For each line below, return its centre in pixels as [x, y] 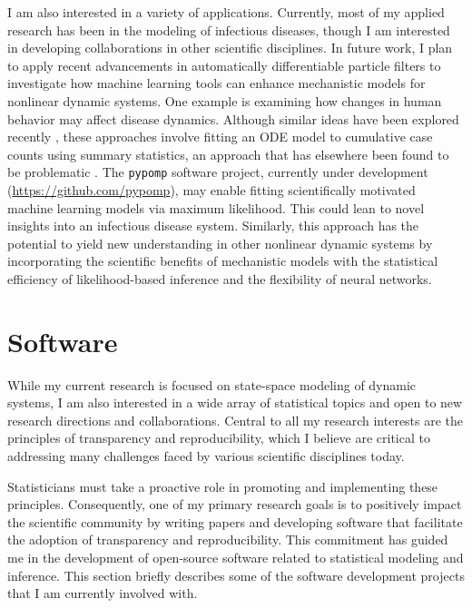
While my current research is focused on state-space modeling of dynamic [212, 384]
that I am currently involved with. [103, 593]
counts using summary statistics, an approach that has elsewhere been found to [228, 154]
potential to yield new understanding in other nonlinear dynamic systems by [220, 243]
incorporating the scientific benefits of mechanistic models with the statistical [223, 261]
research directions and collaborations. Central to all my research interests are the [236, 420]
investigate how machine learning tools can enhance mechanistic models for [216, 83]
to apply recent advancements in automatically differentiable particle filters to [224, 65]
